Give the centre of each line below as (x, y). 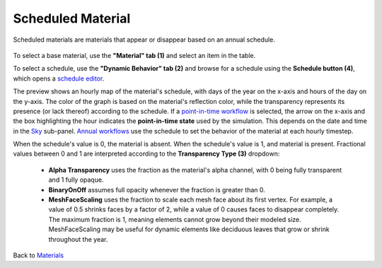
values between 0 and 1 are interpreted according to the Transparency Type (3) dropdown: (146, 154)
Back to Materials (38, 255)
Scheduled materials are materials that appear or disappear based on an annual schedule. (144, 40)
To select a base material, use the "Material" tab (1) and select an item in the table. (134, 55)
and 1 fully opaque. (76, 180)
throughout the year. (78, 239)
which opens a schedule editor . (59, 78)
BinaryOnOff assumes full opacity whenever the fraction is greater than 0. (157, 190)
